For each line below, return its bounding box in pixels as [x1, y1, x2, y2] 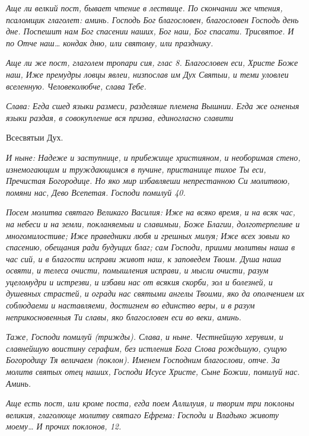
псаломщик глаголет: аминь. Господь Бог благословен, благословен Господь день [6, 13, 299, 26]
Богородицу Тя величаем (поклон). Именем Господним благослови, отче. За [6, 354, 280, 366]
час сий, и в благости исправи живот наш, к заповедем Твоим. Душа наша [6, 252, 282, 265]
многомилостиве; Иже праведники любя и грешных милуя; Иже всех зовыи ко [6, 229, 290, 241]
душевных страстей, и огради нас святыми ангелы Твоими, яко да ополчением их [6, 287, 305, 300]
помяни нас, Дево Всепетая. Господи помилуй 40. [6, 186, 186, 198]
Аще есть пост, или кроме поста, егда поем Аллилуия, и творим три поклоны [6, 397, 295, 409]
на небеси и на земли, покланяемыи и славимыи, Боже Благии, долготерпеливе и [6, 217, 300, 230]
